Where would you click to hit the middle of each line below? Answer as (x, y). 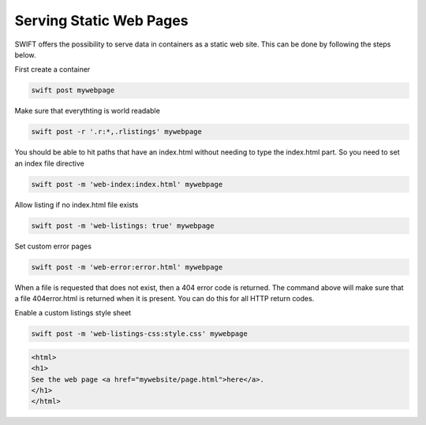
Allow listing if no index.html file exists (77, 204)
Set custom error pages (53, 246)
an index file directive (49, 163)
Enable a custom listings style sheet (73, 313)
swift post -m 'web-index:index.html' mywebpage (127, 184)
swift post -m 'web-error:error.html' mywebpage (127, 267)
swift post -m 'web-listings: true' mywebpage (123, 226)
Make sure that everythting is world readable (88, 111)
